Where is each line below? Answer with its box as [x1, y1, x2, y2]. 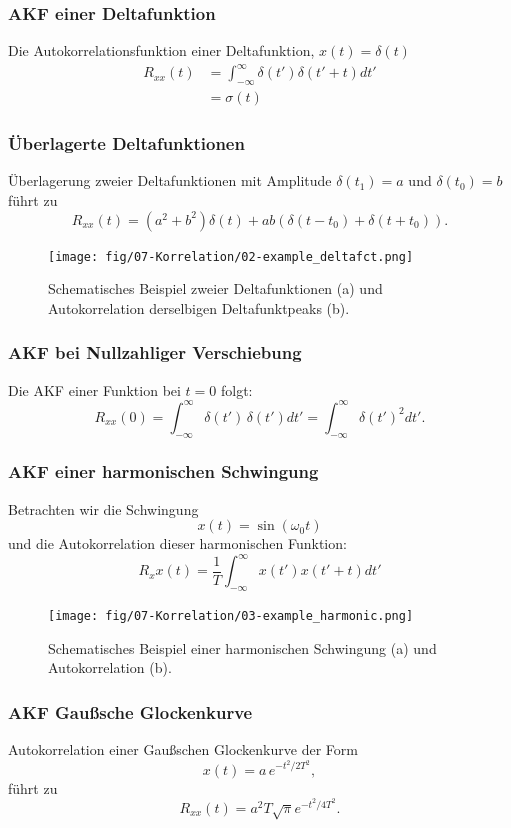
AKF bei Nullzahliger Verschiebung [8, 340, 302, 365]
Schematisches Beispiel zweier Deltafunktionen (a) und [48, 278, 383, 299]
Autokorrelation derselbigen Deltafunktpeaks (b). [48, 297, 350, 318]
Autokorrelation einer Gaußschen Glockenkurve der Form [8, 739, 358, 760]
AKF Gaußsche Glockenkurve [8, 700, 253, 724]
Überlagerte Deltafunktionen [8, 131, 245, 156]
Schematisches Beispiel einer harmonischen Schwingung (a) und [48, 637, 437, 658]
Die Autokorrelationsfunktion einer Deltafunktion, [8, 40, 315, 61]
